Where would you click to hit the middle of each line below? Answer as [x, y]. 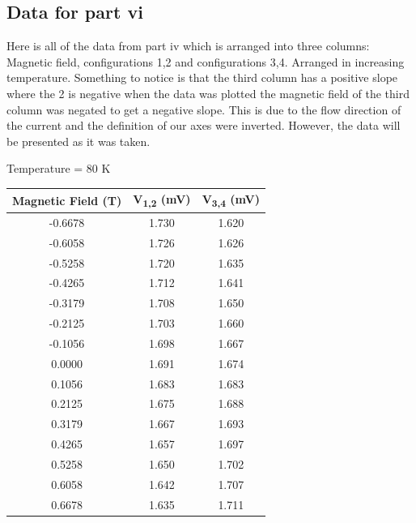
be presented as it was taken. [79, 141]
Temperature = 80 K [59, 168]
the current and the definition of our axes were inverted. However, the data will [204, 125]
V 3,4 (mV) [231, 200]
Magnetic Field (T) [67, 200]
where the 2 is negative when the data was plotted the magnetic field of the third [208, 93]
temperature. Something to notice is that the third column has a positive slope [202, 77]
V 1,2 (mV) [162, 200]
